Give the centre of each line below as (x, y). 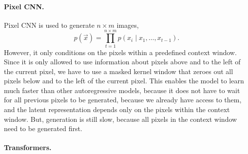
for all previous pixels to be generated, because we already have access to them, (123, 100)
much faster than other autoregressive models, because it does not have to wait (122, 90)
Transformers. (28, 147)
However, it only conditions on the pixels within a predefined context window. (120, 52)
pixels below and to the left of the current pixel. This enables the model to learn (124, 81)
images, (128, 25)
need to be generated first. (43, 128)
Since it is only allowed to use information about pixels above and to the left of (122, 62)
